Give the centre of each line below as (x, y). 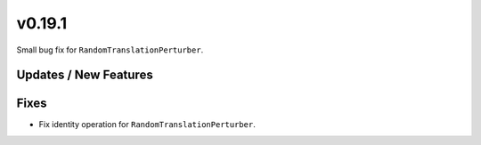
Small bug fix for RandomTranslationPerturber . (110, 50)
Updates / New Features (85, 75)
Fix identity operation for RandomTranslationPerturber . (147, 125)
